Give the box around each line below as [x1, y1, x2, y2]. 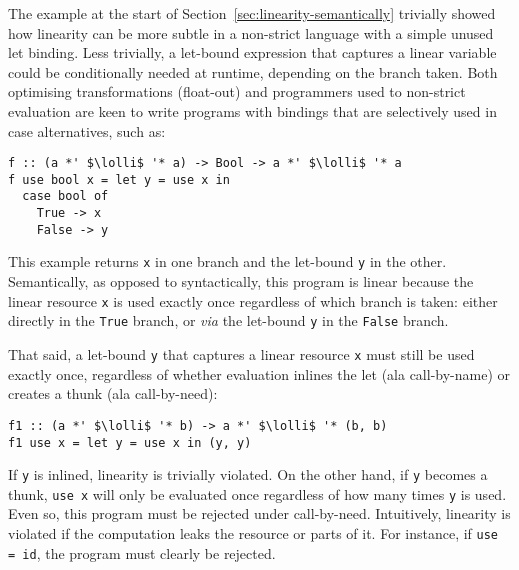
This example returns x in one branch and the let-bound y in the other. [8, 251, 447, 272]
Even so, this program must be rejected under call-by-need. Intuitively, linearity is [8, 503, 511, 524]
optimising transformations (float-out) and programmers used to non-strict [8, 81, 466, 102]
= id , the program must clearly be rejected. [8, 542, 276, 563]
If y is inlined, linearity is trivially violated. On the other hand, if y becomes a [8, 464, 488, 485]
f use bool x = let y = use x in [8, 172, 230, 187]
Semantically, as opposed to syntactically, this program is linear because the [8, 271, 474, 292]
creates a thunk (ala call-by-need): [8, 383, 218, 404]
